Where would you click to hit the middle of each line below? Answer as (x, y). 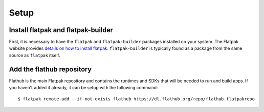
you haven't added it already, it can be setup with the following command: (84, 88)
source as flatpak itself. (35, 55)
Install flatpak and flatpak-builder (61, 30)
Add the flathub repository (50, 69)
